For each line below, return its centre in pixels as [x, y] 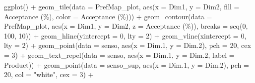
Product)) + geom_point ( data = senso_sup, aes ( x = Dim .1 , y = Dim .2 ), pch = [127, 64]
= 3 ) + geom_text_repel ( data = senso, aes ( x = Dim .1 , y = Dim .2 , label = [119, 55]
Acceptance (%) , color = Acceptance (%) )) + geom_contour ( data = [108, 16]
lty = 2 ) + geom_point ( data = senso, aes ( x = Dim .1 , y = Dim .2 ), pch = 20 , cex [127, 45]
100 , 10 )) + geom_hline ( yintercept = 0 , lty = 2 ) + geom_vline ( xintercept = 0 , [125, 35]
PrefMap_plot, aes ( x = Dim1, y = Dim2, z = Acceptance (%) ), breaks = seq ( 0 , [126, 26]
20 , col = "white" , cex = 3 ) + [49, 74]
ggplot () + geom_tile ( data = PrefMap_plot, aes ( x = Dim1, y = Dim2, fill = [122, 6]
